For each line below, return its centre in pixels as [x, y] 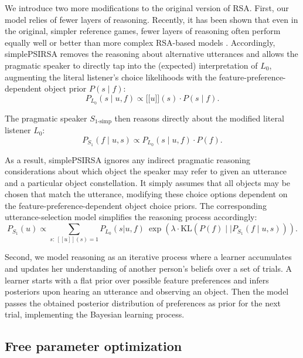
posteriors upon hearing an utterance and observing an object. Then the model [147, 291]
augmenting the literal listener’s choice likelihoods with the [111, 77]
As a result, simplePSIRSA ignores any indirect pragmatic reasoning [128, 159]
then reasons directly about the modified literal [199, 118]
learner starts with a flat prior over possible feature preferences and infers [137, 280]
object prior [65, 88]
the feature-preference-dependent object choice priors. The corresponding [136, 205]
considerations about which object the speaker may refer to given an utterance [146, 171]
